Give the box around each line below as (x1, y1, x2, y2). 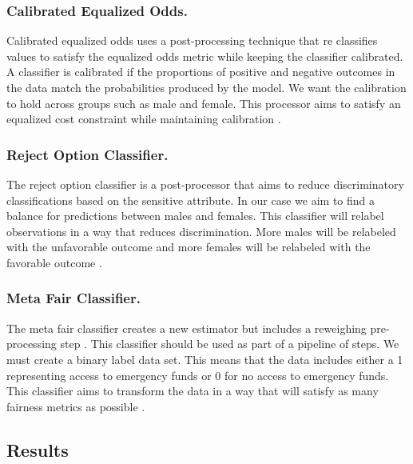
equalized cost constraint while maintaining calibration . (6, 110, 281, 127)
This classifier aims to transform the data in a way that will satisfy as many (6, 382, 379, 399)
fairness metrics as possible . (6, 398, 145, 414)
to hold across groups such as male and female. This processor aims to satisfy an (6, 94, 401, 111)
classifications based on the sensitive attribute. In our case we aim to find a (6, 191, 375, 208)
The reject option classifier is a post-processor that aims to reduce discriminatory (6, 176, 404, 192)
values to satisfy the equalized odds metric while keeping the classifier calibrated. (6, 47, 403, 64)
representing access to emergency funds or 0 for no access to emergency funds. (6, 366, 389, 383)
